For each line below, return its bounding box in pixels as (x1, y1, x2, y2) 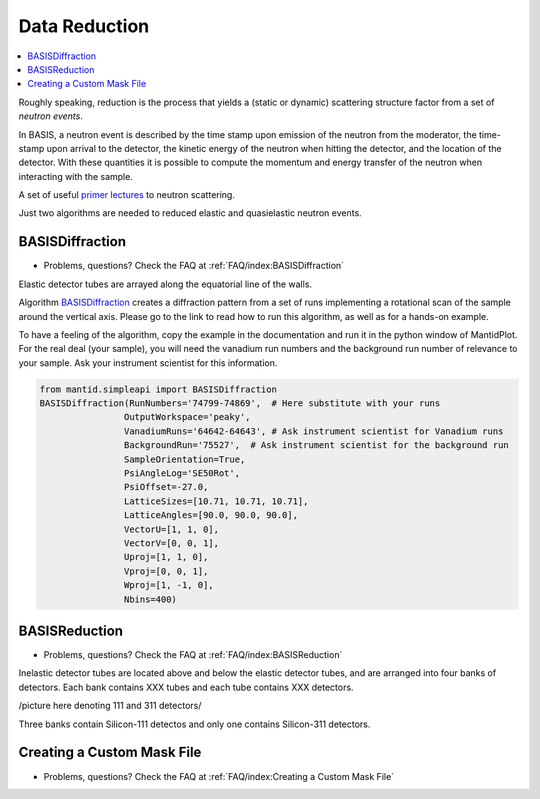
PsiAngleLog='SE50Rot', (123, 468, 240, 479)
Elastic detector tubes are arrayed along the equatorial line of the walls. (18, 278, 313, 290)
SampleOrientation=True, (123, 453, 246, 465)
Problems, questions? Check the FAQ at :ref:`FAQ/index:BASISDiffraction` (43, 260, 345, 272)
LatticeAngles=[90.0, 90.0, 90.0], (123, 510, 299, 521)
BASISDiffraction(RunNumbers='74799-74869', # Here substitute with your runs (39, 398, 441, 409)
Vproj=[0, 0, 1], (123, 565, 209, 577)
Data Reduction (18, 15, 150, 37)
